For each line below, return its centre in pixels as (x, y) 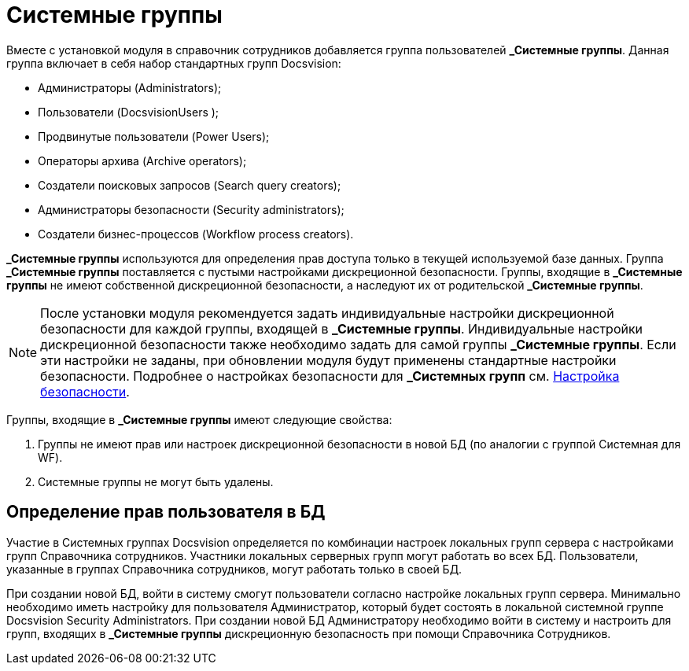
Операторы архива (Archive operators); (142, 160)
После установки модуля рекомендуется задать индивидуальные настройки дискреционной (327, 313)
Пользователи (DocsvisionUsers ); (129, 112)
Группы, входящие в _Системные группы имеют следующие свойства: (199, 419)
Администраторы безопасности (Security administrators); (191, 209)
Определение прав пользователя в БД (166, 512)
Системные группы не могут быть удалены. (156, 481)
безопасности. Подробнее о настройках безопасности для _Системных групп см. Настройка (330, 376)
